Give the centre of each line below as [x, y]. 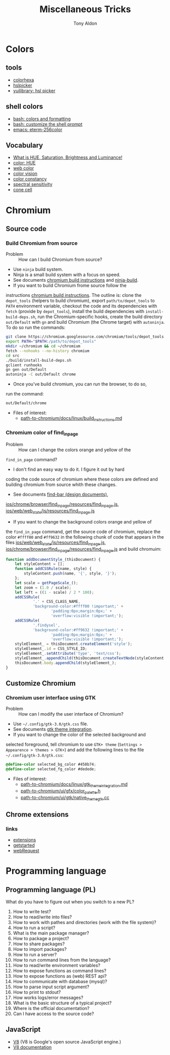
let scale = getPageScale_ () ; [47, 583]
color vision [25, 173]
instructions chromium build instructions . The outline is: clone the [74, 295]
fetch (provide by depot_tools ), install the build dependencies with [75, 312]
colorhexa [23, 80]
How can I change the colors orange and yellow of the [75, 450]
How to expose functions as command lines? [60, 971]
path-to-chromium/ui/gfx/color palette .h [61, 791]
